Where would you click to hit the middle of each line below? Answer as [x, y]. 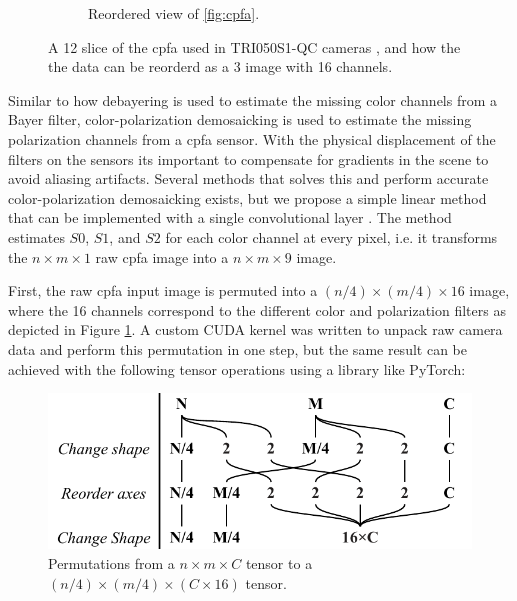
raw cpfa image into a [162, 256]
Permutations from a [111, 563]
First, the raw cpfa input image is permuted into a [163, 290]
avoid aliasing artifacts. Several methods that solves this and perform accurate [248, 178]
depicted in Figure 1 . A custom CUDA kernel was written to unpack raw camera [255, 329]
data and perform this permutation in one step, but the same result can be [237, 348]
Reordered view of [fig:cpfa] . [174, 13]
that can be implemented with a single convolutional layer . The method [230, 217]
